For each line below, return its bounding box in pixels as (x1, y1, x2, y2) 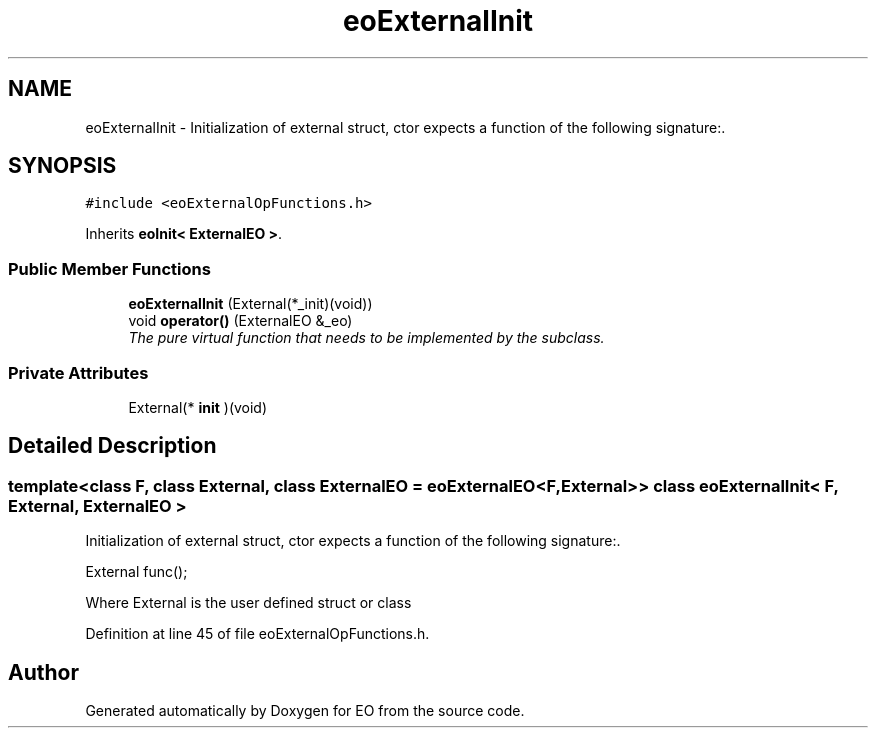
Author (8, 659, 79, 685)
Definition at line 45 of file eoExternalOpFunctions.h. (85, 625, 430, 643)
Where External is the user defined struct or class (85, 594, 412, 612)
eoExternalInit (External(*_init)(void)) (128, 295, 373, 313)
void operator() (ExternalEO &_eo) (128, 312, 353, 330)
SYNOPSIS (8, 153, 117, 179)
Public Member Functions (8, 258, 211, 279)
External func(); (85, 563, 188, 581)
